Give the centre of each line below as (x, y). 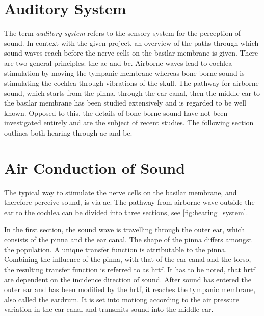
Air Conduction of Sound (95, 167)
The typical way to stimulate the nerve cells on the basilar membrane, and (121, 192)
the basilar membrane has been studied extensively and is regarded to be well (125, 103)
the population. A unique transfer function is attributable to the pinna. (116, 249)
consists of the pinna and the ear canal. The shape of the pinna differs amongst (128, 239)
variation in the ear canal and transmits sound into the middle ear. (109, 309)
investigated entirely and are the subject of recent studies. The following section (129, 123)
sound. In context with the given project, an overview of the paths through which (131, 43)
